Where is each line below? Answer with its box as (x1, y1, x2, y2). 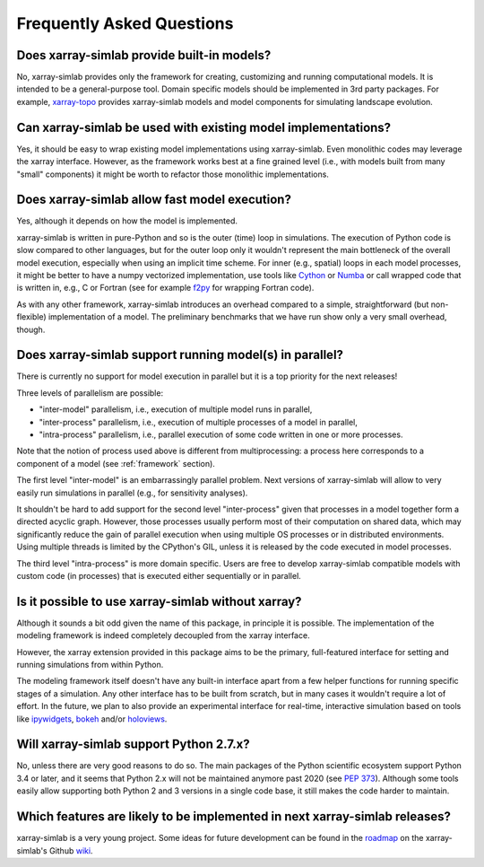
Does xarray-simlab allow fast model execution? (16, 192, 291, 207)
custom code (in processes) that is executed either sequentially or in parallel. (16, 570, 302, 581)
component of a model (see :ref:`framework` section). (16, 458, 215, 469)
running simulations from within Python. (16, 660, 164, 670)
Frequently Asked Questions (16, 13, 234, 33)
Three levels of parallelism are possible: (16, 387, 164, 398)
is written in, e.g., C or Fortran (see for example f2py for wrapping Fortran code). (16, 283, 315, 293)
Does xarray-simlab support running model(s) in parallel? (16, 347, 344, 363)
